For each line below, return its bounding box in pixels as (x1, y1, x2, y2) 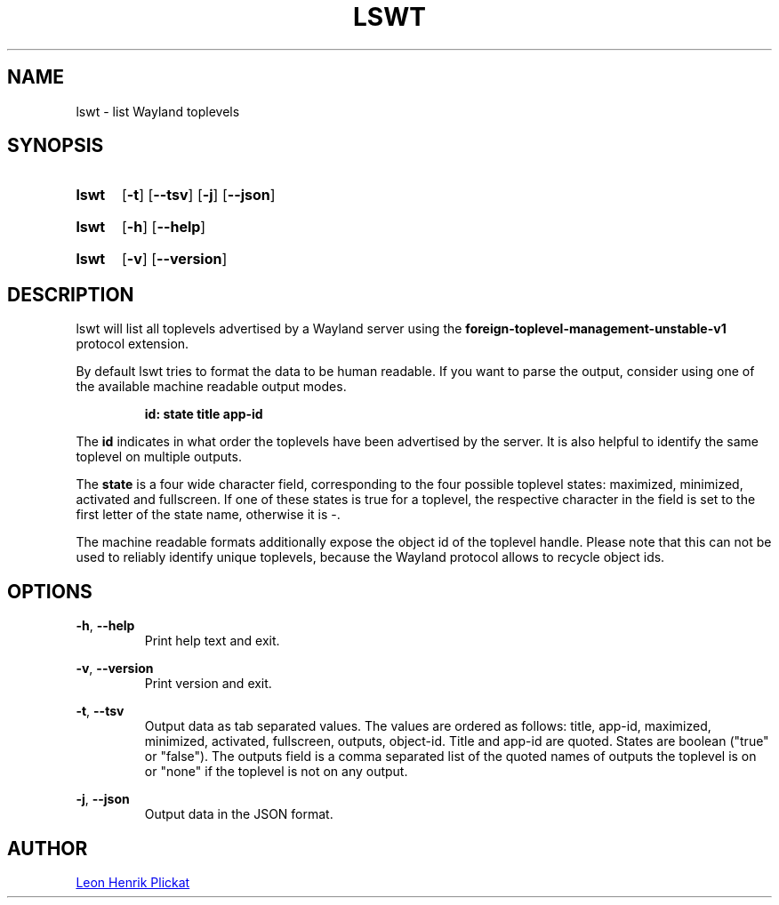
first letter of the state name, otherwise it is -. (76, 507, 341, 523)
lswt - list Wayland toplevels (76, 103, 240, 119)
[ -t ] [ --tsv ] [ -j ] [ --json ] (121, 186, 276, 204)
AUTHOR (7, 837, 88, 860)
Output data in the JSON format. (144, 806, 333, 822)
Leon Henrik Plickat (76, 874, 190, 890)
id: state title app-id (144, 406, 263, 422)
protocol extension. (76, 336, 189, 352)
